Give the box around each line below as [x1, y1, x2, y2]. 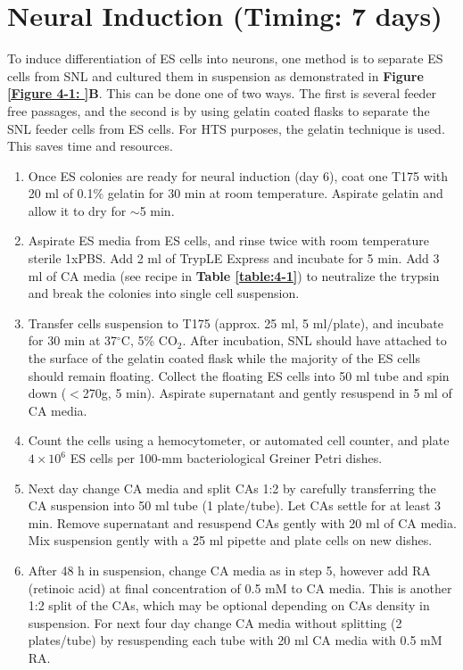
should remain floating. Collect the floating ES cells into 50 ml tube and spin [28, 366, 450, 385]
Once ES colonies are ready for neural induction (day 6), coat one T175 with [28, 166, 449, 185]
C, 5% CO [120, 331, 178, 350]
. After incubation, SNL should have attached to [182, 331, 447, 350]
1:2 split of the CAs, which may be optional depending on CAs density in [28, 596, 430, 615]
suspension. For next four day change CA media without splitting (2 [28, 613, 402, 632]
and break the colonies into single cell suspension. [28, 284, 300, 302]
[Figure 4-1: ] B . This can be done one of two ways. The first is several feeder [7, 84, 437, 103]
